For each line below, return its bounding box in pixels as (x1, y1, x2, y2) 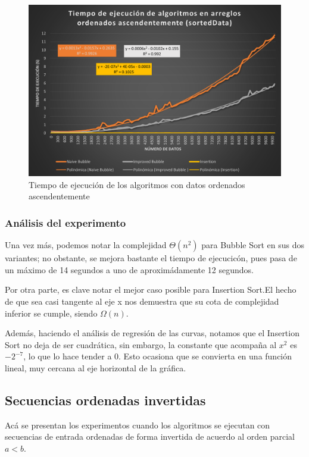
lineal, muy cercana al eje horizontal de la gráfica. (5, 361, 186, 374)
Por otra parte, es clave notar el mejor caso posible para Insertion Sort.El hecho (5, 283, 296, 296)
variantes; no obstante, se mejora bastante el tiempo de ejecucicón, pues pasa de (5, 252, 297, 264)
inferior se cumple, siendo (5, 306, 98, 319)
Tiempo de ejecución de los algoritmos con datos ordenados (29, 178, 245, 190)
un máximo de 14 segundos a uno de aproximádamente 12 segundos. (5, 263, 254, 276)
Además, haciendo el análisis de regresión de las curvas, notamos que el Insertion (5, 327, 299, 339)
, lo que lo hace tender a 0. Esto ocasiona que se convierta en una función (23, 350, 292, 362)
